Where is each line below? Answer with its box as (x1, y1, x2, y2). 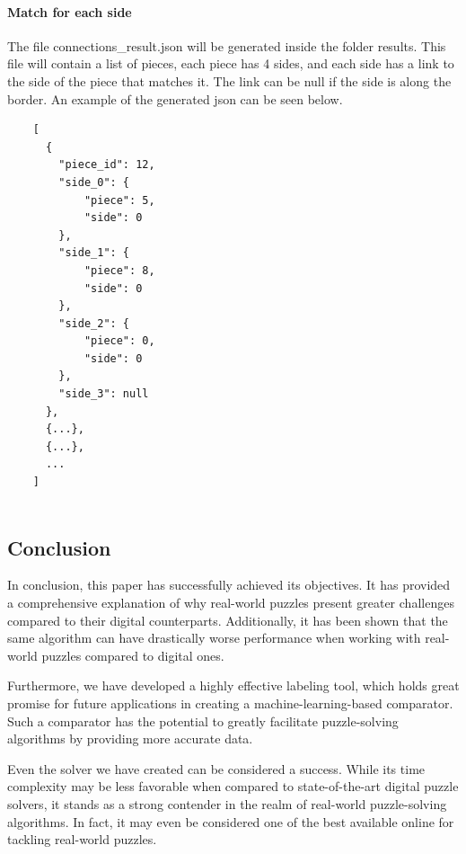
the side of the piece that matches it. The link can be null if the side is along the (7, 71, 452, 90)
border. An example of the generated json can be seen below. (7, 89, 343, 108)
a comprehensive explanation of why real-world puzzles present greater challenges (7, 593, 454, 612)
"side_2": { (58, 316, 130, 330)
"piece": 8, (84, 263, 155, 277)
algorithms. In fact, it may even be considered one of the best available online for (7, 812, 454, 831)
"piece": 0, (84, 334, 155, 348)
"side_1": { (58, 246, 130, 260)
